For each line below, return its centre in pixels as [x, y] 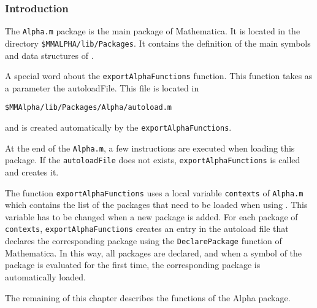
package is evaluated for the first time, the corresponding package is [133, 265]
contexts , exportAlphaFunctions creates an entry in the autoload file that [147, 229]
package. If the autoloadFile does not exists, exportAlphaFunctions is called [153, 160]
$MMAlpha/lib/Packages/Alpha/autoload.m [89, 108]
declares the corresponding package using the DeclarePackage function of [143, 241]
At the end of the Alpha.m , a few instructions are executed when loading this [150, 148]
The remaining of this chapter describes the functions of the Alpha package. [148, 297]
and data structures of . [49, 55]
